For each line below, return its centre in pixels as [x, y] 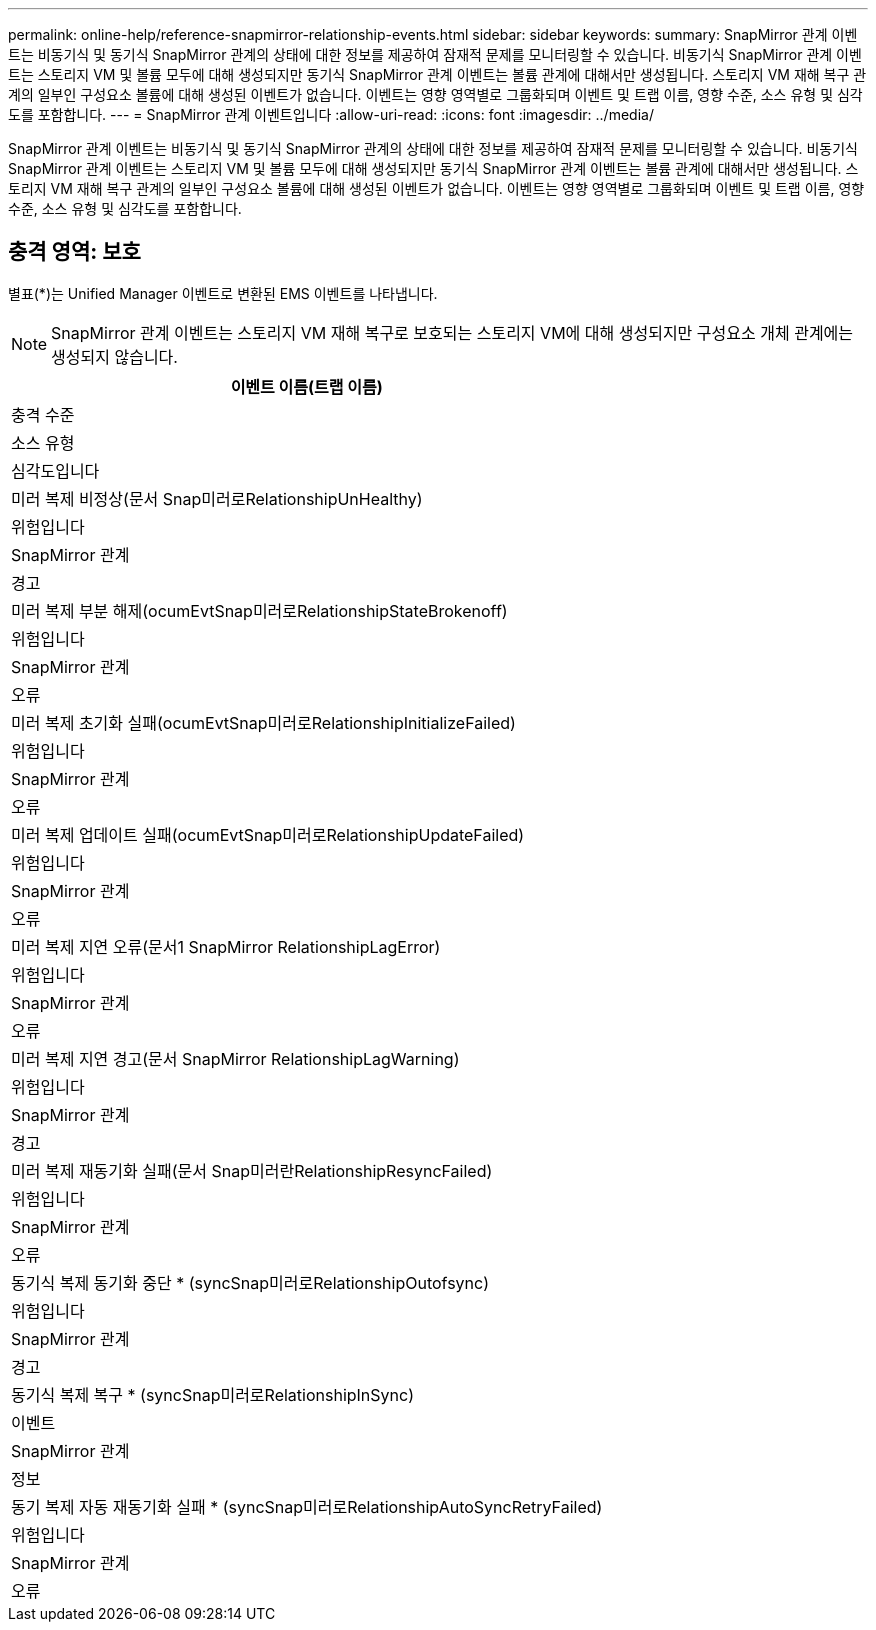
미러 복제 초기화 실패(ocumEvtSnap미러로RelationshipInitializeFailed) [263, 722]
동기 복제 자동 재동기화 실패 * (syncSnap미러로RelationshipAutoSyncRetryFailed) [307, 1506]
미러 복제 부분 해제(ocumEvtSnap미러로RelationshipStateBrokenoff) [259, 610]
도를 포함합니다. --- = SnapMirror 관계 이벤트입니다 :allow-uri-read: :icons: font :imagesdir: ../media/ [331, 114]
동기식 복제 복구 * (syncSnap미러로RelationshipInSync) [213, 1394]
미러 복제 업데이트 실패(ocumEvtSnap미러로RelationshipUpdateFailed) [268, 834]
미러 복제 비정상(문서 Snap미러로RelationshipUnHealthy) [217, 498]
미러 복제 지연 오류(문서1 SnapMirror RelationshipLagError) [226, 946]
